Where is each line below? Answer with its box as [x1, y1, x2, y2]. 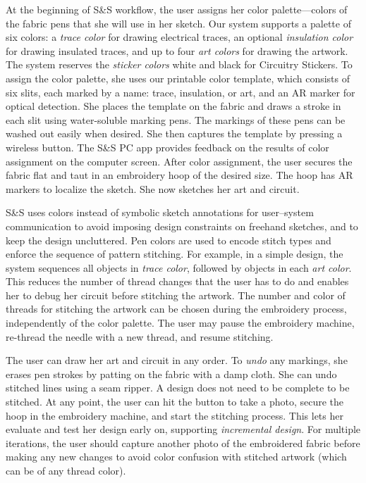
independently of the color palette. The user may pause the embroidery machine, [6, 315, 355, 330]
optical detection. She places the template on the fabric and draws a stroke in [6, 99, 341, 113]
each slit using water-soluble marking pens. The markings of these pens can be [6, 112, 346, 127]
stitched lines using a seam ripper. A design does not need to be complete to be [6, 380, 350, 395]
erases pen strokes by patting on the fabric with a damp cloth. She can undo [6, 366, 337, 381]
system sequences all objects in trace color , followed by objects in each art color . [6, 260, 352, 275]
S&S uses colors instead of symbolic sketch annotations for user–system [6, 205, 314, 220]
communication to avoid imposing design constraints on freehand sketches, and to [6, 218, 358, 233]
